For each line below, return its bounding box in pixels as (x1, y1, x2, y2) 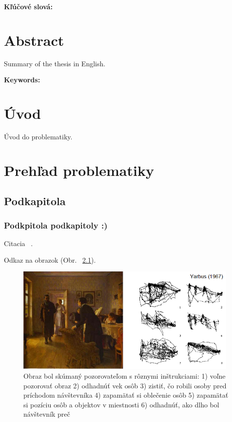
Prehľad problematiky (4, 160, 154, 180)
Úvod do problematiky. (4, 132, 73, 142)
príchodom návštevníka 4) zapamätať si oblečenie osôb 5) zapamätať (23, 390, 229, 400)
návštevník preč (23, 409, 70, 419)
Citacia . (4, 238, 33, 248)
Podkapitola (4, 193, 66, 209)
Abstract (4, 30, 64, 50)
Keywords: (4, 75, 40, 85)
